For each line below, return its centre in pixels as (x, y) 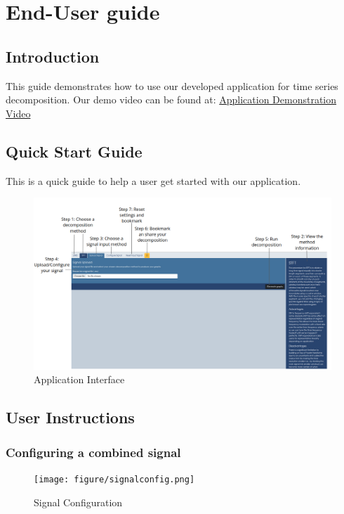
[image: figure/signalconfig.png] (114, 480)
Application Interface (79, 379)
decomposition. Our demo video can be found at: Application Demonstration (171, 99)
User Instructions (70, 417)
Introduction (53, 56)
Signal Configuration (78, 502)
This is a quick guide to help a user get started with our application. (153, 180)
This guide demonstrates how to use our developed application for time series (172, 85)
